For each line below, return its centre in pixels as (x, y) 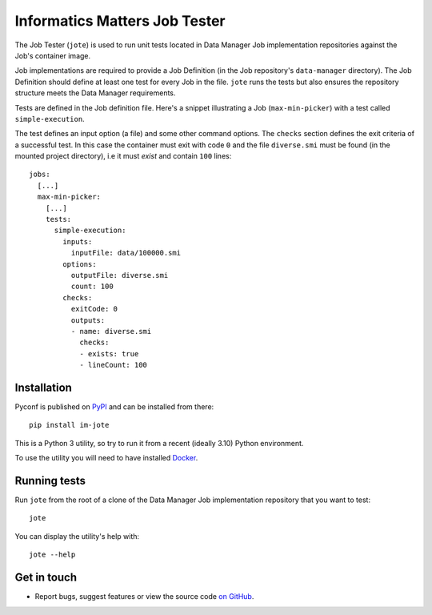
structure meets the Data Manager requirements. (95, 93)
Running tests (50, 480)
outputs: (88, 320)
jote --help (52, 555)
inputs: (78, 241)
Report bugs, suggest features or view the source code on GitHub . (144, 597)
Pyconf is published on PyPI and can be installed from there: (114, 407)
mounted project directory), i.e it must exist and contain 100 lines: (123, 156)
